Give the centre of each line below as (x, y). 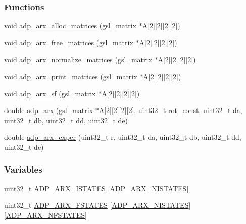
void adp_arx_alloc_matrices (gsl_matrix (70, 25)
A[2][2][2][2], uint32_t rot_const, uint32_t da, (170, 110)
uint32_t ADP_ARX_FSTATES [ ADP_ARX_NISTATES (96, 205)
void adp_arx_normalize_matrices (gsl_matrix (78, 59)
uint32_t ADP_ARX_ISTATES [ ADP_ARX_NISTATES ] (96, 188)
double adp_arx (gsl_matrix (48, 110)
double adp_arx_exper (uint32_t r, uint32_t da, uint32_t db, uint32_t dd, (123, 137)
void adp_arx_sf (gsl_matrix (50, 93)
